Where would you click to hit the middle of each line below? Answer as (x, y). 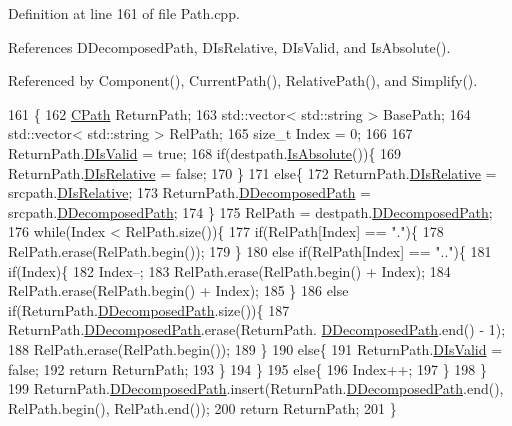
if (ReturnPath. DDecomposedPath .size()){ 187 (149, 309)
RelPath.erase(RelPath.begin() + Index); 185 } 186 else (178, 290)
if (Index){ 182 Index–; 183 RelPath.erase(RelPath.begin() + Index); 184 (229, 270)
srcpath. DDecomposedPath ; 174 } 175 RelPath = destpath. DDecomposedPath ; (250, 211)
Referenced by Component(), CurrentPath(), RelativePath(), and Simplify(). (243, 80)
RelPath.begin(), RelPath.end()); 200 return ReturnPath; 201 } (202, 407)
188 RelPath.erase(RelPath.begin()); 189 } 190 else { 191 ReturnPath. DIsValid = (255, 348)
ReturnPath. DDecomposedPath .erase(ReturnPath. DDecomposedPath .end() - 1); (257, 329)
